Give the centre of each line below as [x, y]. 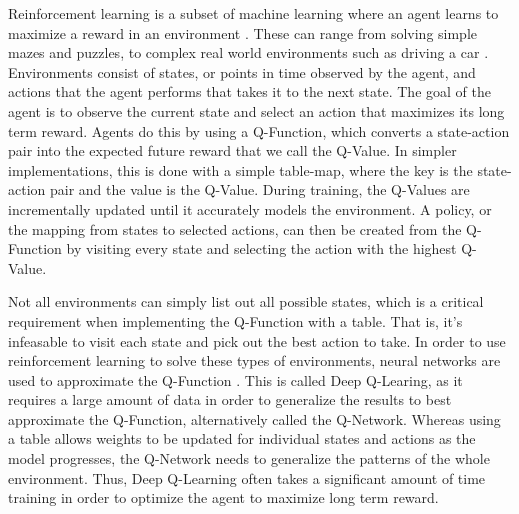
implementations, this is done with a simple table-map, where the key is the [240, 169]
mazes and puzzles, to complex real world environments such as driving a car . [248, 52]
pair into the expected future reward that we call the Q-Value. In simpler [232, 150]
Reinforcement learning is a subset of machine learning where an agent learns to [253, 13]
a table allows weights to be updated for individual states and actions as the [242, 438]
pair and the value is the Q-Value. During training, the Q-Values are [259, 189]
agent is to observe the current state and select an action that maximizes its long [256, 110]
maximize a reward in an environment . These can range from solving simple [243, 32]
